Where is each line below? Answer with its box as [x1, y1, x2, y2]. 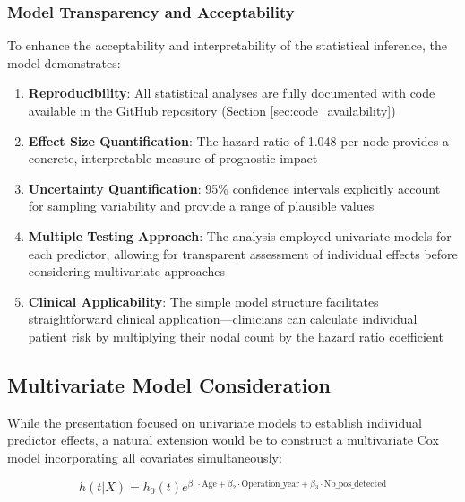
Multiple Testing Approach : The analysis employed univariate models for [28, 226, 452, 245]
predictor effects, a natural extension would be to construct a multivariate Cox [7, 430, 439, 449]
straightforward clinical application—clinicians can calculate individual [28, 309, 418, 328]
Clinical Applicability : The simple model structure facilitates [28, 291, 379, 310]
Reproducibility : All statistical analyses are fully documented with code [28, 83, 435, 102]
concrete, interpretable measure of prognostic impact [28, 149, 318, 168]
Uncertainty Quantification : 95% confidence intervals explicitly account [28, 178, 441, 197]
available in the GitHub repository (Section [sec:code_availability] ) [28, 101, 396, 119]
